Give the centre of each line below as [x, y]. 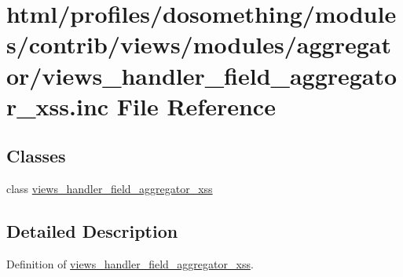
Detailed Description [92, 231]
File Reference [196, 106]
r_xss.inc [58, 106]
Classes [36, 156]
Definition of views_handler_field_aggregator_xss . [130, 263]
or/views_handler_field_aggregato [202, 75]
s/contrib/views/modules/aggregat [199, 44]
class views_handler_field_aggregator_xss [110, 189]
